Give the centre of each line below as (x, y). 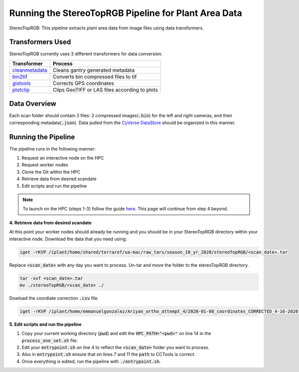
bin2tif (20, 76)
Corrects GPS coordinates (83, 83)
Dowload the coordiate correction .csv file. (54, 298)
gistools (21, 83)
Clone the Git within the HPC (51, 172)
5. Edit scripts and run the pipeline (45, 324)
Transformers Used (40, 42)
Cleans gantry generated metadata (93, 70)
